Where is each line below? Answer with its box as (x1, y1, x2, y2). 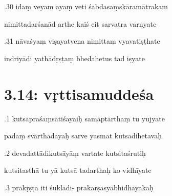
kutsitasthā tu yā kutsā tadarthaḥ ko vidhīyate (4, 165, 152, 175)
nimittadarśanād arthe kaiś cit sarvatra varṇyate (4, 18, 157, 29)
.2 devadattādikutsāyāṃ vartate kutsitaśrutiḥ (4, 147, 146, 158)
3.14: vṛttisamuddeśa (4, 83, 154, 104)
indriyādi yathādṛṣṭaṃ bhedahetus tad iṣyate (4, 52, 145, 63)
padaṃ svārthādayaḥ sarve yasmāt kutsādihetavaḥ (4, 130, 162, 141)
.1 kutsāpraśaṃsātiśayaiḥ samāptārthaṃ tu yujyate (4, 113, 165, 123)
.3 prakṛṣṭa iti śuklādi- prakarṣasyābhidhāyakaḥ (4, 182, 154, 192)
